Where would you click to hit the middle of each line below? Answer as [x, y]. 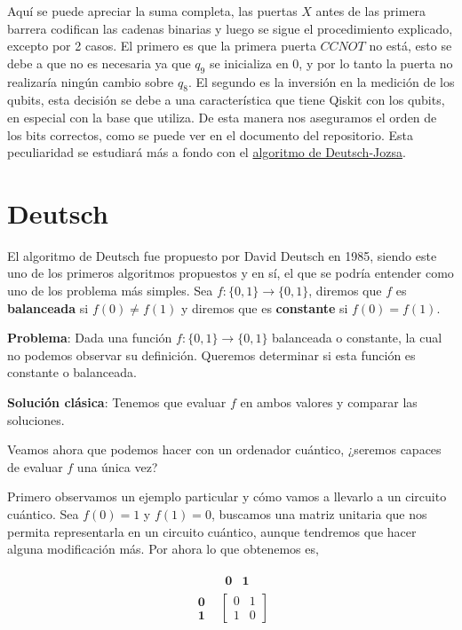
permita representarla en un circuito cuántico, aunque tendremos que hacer [212, 531]
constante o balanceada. [72, 372]
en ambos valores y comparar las [329, 402]
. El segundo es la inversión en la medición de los [321, 81]
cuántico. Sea [43, 514]
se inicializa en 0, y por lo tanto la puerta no [331, 63]
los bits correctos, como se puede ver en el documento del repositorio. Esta [210, 134]
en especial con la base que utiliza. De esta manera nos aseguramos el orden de [222, 117]
